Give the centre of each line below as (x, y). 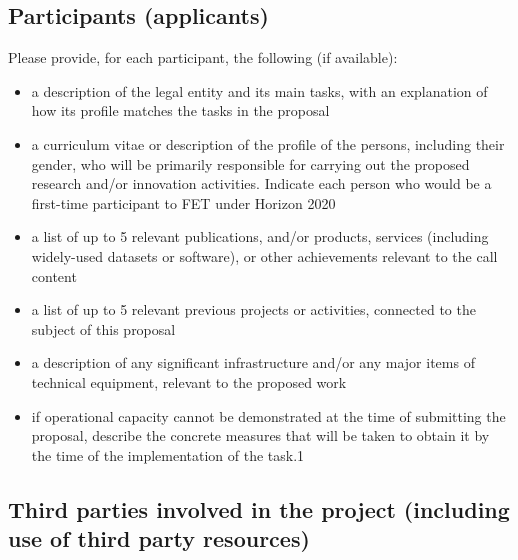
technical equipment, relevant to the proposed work (189, 381)
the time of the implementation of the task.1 (168, 454)
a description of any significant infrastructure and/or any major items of (253, 362)
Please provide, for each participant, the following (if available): (203, 57)
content (54, 275)
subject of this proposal (103, 328)
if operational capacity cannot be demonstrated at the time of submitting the (268, 415)
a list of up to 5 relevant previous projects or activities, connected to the (253, 309)
